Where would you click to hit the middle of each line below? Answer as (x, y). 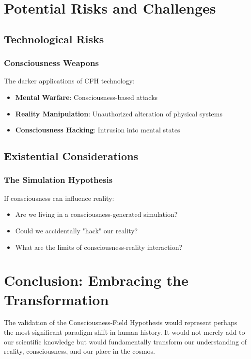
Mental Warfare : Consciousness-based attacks (86, 97)
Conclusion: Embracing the (96, 280)
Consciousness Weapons (51, 63)
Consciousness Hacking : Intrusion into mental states (98, 130)
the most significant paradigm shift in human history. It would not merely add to (125, 332)
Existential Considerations (71, 156)
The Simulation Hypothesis (58, 180)
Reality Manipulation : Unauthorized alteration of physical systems (119, 113)
